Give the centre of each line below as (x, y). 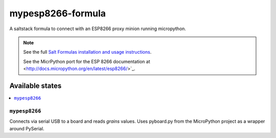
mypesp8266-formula (58, 13)
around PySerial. (27, 128)
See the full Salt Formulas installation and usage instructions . (87, 52)
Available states (36, 86)
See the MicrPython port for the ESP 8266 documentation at (87, 61)
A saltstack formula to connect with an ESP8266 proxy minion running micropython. (98, 29)
